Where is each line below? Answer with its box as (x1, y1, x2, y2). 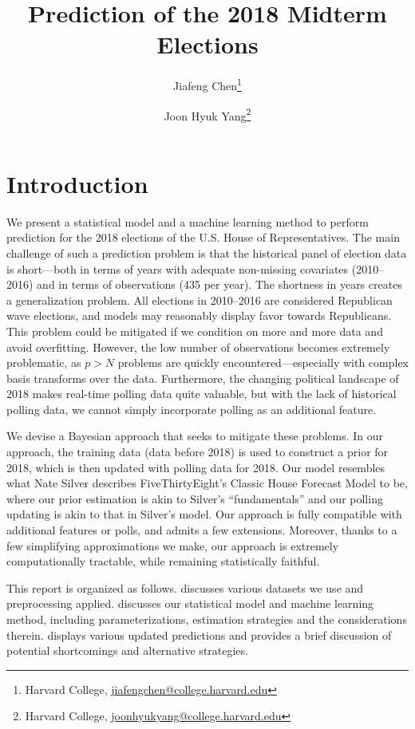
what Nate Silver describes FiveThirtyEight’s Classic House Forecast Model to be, (6, 475, 408, 491)
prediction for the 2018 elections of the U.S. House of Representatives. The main (6, 229, 400, 246)
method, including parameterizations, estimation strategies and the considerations (6, 611, 407, 627)
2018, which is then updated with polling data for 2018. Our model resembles (6, 459, 385, 475)
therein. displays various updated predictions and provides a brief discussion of (6, 626, 392, 643)
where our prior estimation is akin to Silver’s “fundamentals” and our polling (6, 490, 383, 506)
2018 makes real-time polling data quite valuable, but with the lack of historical (6, 385, 397, 402)
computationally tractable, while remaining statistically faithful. (6, 553, 320, 569)
